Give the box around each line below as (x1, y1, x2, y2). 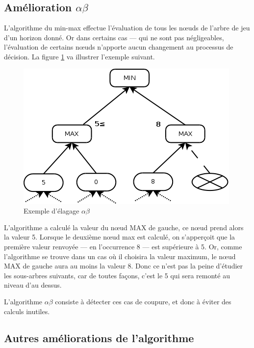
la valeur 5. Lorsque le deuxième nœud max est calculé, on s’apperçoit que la (4, 232, 235, 242)
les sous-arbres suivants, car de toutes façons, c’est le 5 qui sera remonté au (4, 270, 230, 280)
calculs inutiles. (4, 306, 50, 316)
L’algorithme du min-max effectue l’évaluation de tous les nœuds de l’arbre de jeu (4, 23, 250, 33)
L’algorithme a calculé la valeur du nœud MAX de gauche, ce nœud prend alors (4, 222, 244, 232)
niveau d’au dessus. (4, 280, 62, 290)
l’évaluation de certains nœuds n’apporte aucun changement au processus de (4, 42, 233, 52)
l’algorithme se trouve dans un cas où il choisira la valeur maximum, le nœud (4, 251, 236, 261)
